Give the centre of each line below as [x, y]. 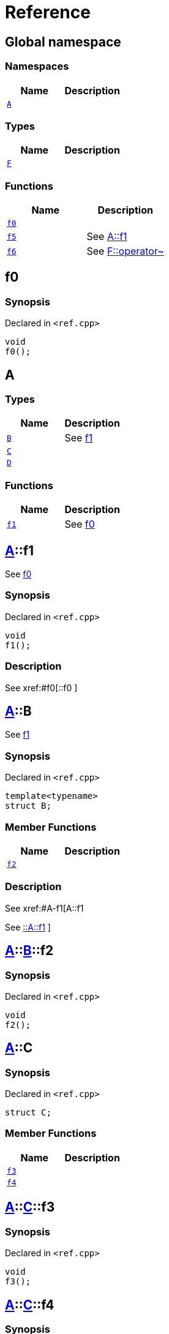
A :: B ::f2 [29, 951]
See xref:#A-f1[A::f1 [44, 908]
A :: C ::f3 [30, 1207]
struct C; [28, 1113]
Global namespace [63, 42]
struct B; [28, 806]
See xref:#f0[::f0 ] [41, 688]
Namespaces [37, 66]
